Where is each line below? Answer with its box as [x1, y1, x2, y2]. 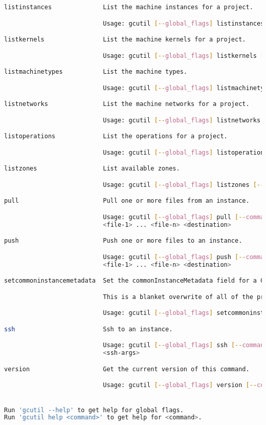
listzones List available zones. [4, 165, 180, 173]
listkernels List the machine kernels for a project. [4, 36, 246, 44]
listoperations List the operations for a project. [4, 133, 228, 140]
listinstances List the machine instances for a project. [4, 4, 253, 11]
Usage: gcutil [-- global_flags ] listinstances [103, 19, 264, 27]
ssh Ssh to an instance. [4, 325, 173, 333]
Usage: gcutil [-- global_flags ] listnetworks [103, 116, 261, 124]
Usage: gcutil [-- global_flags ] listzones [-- [103, 181, 264, 188]
